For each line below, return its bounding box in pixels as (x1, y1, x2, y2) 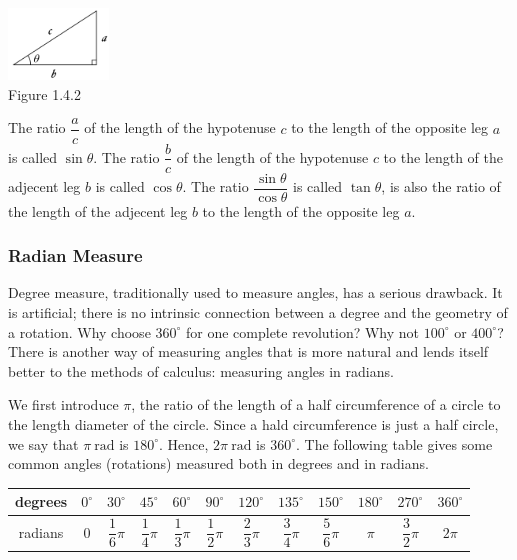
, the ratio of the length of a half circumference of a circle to (131, 394, 501, 415)
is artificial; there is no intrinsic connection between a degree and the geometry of (8, 302, 508, 323)
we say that (8, 433, 79, 454)
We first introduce (8, 394, 119, 415)
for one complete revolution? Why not (186, 321, 420, 342)
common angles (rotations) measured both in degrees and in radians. (8, 453, 429, 474)
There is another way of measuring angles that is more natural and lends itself (8, 341, 489, 362)
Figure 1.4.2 (8, 83, 81, 104)
